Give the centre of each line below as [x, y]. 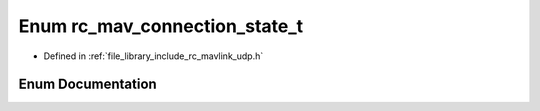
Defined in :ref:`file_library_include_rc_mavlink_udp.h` [153, 56]
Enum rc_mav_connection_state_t [161, 26]
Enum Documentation [87, 84]
